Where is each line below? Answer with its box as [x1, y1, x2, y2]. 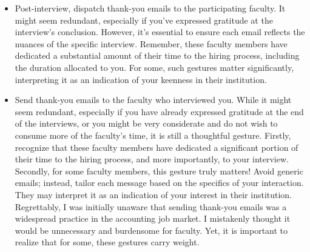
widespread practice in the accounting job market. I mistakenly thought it [15, 212, 291, 225]
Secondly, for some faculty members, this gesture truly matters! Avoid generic [15, 164, 303, 177]
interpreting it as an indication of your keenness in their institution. [15, 73, 267, 85]
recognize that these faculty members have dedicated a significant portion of [15, 141, 298, 153]
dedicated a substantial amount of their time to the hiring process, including [15, 49, 300, 62]
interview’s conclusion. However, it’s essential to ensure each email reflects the [15, 25, 305, 38]
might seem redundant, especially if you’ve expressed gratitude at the [15, 13, 273, 26]
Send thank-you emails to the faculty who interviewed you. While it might [15, 93, 292, 106]
